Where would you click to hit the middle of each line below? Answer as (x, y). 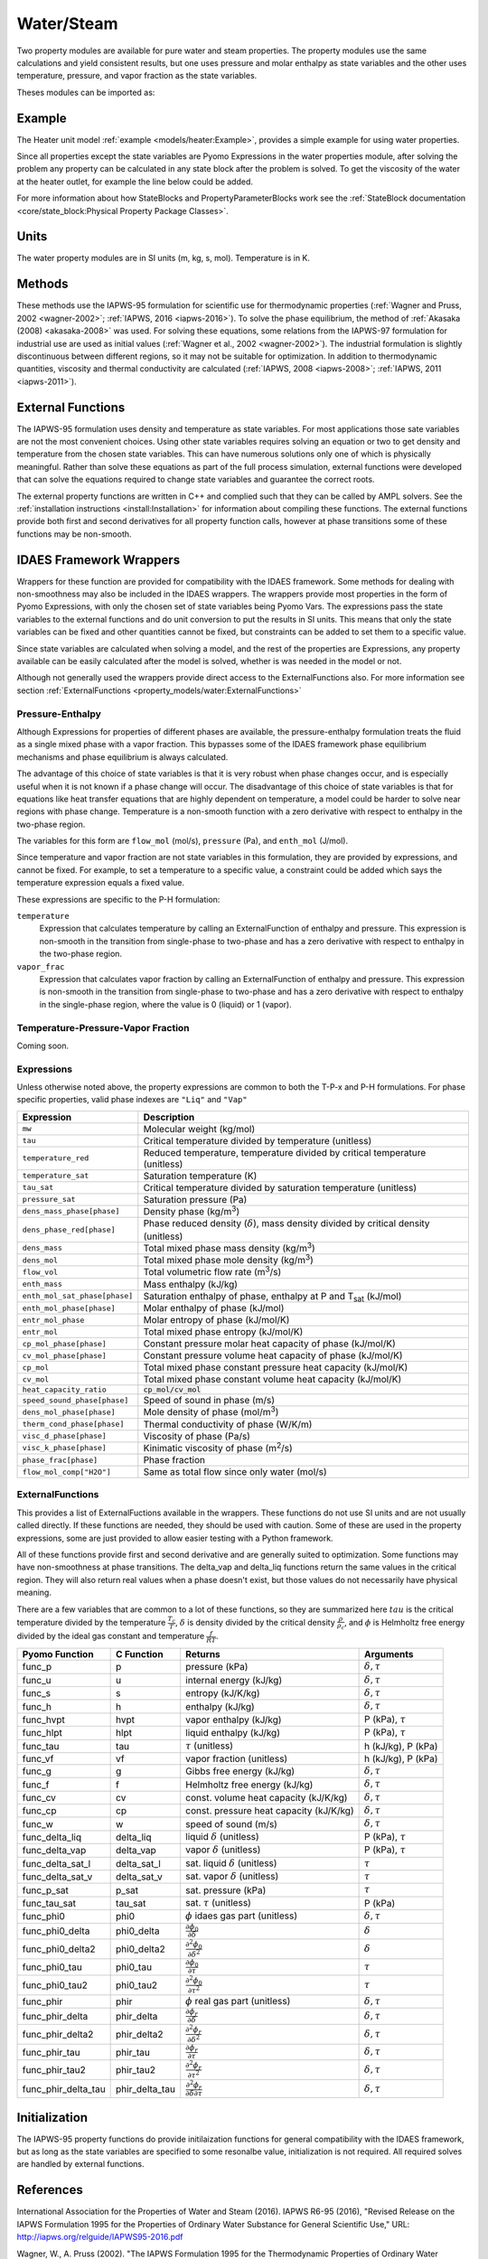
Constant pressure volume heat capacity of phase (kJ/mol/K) (273, 1355)
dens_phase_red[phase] (69, 1229)
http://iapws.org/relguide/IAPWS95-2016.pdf (100, 2237)
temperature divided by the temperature (91, 1622)
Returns (203, 1654)
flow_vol (40, 1272)
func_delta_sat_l (56, 1863)
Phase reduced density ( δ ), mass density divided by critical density (286, 1223)
